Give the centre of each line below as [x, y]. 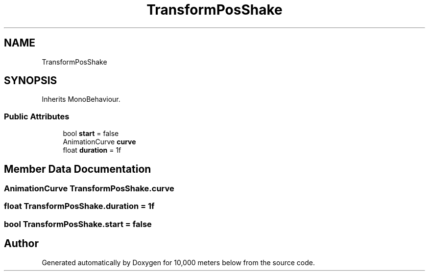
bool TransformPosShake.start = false [78, 224]
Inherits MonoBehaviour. [81, 99]
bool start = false [91, 134]
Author [21, 244]
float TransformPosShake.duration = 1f [79, 206]
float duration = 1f [92, 150]
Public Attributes [37, 116]
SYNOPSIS [31, 81]
